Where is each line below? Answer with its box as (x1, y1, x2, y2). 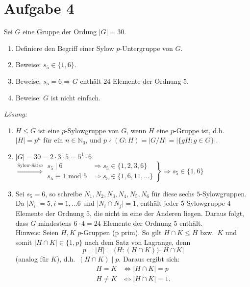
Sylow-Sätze (17, 163, 43, 168)
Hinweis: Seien (15, 227, 59, 238)
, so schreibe (45, 188, 82, 198)
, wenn (126, 125, 147, 135)
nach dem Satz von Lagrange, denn (84, 237, 191, 247)
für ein (43, 135, 63, 145)
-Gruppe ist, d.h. (174, 125, 225, 135)
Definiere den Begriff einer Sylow (15, 43, 114, 53)
